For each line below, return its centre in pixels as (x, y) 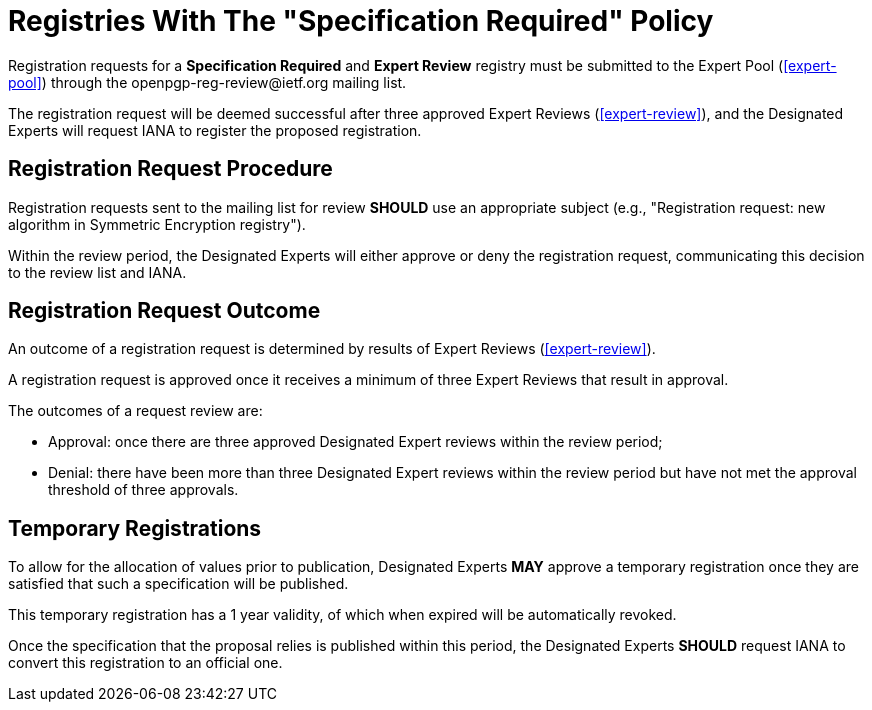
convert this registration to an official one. (145, 663)
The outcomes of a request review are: (135, 411)
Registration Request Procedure (170, 169)
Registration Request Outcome (164, 311)
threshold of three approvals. (143, 490)
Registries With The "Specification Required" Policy (361, 21)
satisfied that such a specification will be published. (178, 584)
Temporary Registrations (135, 528)
